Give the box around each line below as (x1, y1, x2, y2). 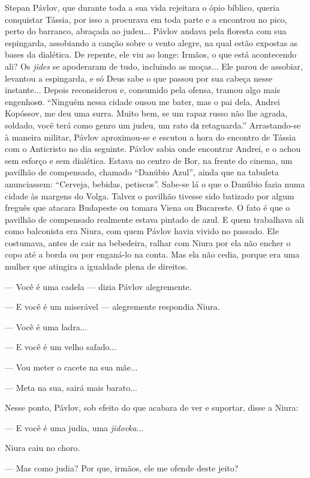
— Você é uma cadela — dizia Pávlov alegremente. (5, 280, 192, 292)
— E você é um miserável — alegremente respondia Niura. (5, 300, 220, 313)
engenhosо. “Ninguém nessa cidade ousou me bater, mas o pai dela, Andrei (5, 95, 280, 107)
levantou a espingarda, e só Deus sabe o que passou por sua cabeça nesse (5, 71, 273, 84)
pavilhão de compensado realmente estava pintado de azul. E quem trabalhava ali (5, 213, 304, 225)
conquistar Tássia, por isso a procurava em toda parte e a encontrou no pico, (5, 13, 287, 25)
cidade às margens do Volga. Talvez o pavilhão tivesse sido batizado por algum (5, 189, 294, 202)
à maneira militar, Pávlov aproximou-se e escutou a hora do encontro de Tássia (5, 130, 296, 143)
